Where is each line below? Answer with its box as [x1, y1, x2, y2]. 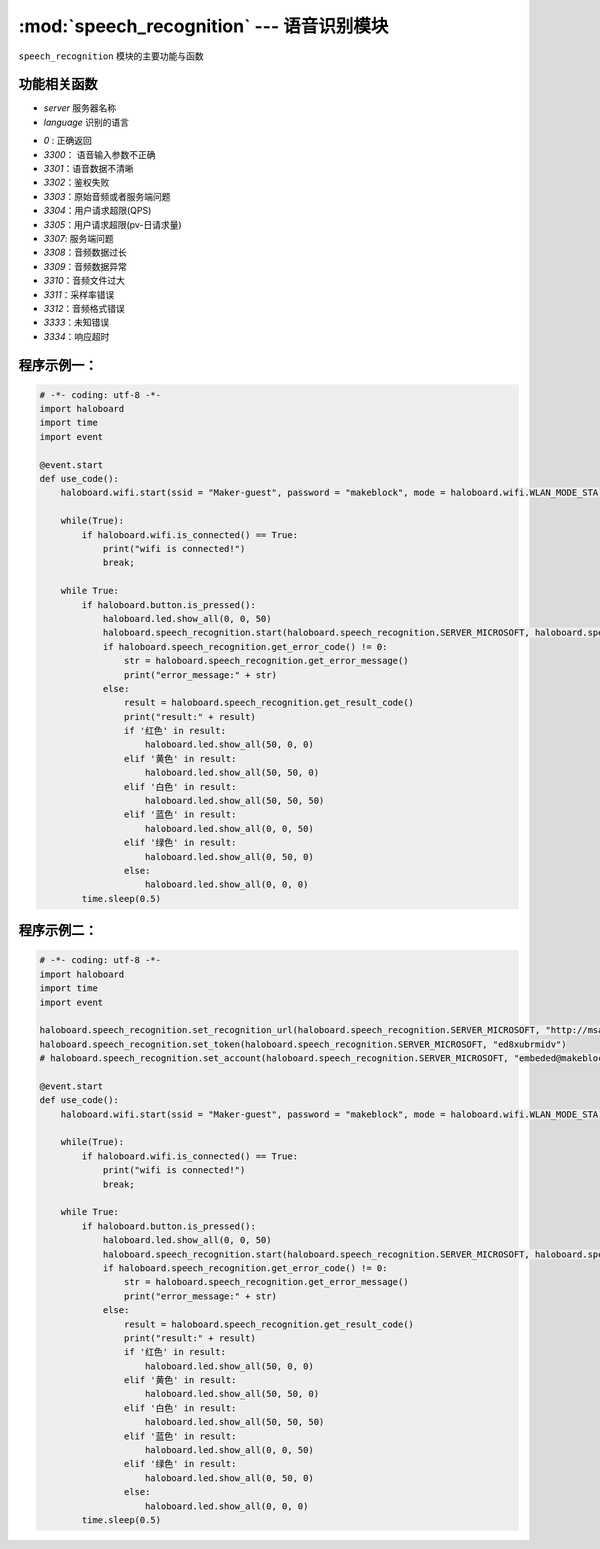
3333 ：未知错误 [43, 316, 110, 329]
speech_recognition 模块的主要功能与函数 [18, 50, 204, 62]
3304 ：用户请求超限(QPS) [43, 205, 152, 217]
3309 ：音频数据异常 [43, 260, 127, 272]
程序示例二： [18, 922, 98, 939]
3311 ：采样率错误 [43, 288, 115, 300]
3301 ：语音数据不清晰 [43, 163, 134, 175]
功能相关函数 [18, 76, 98, 93]
